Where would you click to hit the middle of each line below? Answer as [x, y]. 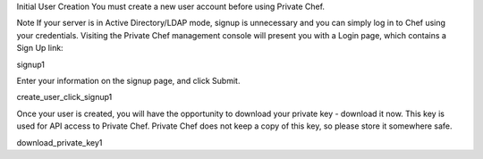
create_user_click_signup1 [64, 97]
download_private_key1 [59, 142]
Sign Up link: [40, 48]
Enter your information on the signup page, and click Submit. [128, 80]
